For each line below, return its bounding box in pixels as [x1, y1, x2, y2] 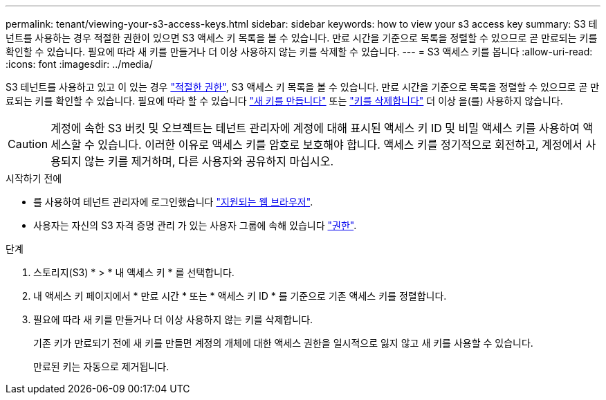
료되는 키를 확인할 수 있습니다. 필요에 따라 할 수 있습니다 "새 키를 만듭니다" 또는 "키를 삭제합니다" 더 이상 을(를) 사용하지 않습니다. [6, 95, 563, 107]
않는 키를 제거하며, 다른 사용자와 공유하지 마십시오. [84, 154, 334, 168]
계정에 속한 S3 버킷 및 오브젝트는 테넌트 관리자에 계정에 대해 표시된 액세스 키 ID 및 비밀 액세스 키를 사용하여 [50, 121, 580, 135]
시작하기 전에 [6, 172, 62, 184]
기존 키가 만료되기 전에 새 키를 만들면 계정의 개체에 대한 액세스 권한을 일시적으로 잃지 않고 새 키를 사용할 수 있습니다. [33, 337, 533, 349]
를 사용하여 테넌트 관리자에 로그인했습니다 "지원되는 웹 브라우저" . [33, 196, 313, 208]
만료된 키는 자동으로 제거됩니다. [33, 361, 169, 372]
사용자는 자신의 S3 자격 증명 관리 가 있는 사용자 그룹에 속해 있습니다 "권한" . [33, 219, 357, 231]
